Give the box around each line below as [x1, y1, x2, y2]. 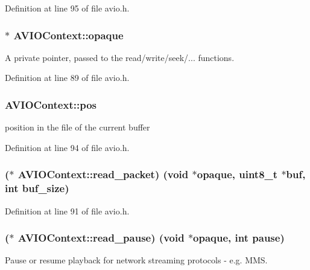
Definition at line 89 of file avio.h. [5, 71, 130, 84]
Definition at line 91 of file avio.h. [5, 204, 130, 217]
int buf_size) [5, 181, 69, 196]
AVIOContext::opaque [13, 27, 124, 42]
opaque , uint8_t [197, 167, 278, 182]
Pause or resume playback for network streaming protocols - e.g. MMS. [5, 254, 268, 266]
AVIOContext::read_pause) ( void [17, 230, 185, 245]
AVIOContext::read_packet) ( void [17, 167, 189, 182]
